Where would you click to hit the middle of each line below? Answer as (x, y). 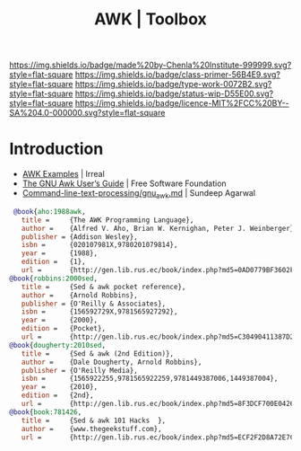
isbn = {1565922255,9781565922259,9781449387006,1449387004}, (150, 379)
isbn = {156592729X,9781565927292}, (99, 312)
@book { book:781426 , (46, 412)
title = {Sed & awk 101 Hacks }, (94, 420)
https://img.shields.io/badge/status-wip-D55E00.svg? (174, 93)
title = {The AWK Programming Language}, (107, 220)
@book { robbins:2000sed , (54, 279)
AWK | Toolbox (150, 19)
